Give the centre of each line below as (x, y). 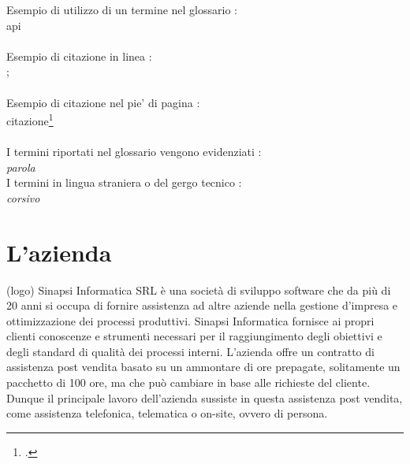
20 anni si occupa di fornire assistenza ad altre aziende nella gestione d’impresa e (202, 305)
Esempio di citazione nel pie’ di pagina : (103, 102)
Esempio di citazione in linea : (79, 56)
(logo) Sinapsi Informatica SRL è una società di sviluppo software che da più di (199, 290)
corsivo (23, 197)
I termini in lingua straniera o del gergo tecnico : (124, 182)
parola (21, 167)
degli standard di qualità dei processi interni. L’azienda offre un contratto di (190, 351)
